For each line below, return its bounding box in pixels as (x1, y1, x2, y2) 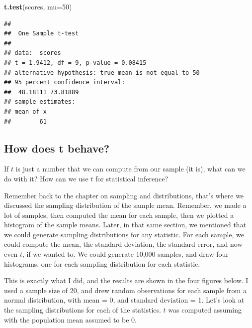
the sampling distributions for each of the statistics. (4, 305, 161, 315)
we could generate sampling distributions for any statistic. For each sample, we (4, 229, 245, 239)
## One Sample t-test (4, 30, 79, 37)
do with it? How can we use (4, 173, 88, 183)
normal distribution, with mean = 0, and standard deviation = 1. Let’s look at (4, 295, 245, 305)
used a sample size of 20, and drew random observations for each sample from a (4, 285, 247, 295)
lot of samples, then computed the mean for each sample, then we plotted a (4, 209, 234, 220)
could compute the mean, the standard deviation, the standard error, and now (4, 239, 243, 249)
